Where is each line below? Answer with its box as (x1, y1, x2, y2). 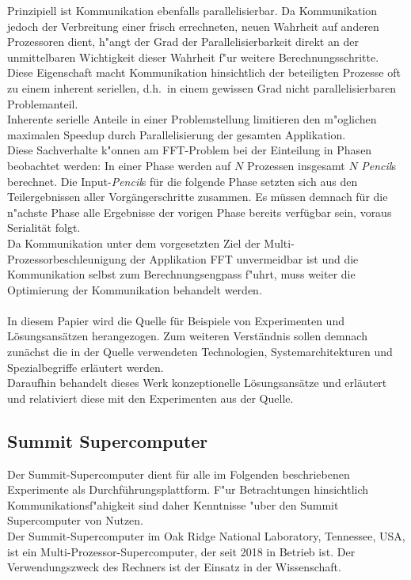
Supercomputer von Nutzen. (7, 512, 143, 529)
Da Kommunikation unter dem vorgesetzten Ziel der (7, 234, 261, 251)
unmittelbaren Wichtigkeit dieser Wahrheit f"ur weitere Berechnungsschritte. (7, 48, 379, 65)
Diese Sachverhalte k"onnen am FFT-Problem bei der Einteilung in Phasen (7, 142, 372, 158)
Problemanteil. (7, 95, 78, 112)
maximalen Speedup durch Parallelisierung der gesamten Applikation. (7, 126, 346, 142)
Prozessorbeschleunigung (7, 250, 127, 267)
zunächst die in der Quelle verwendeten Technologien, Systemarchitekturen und (7, 343, 393, 360)
